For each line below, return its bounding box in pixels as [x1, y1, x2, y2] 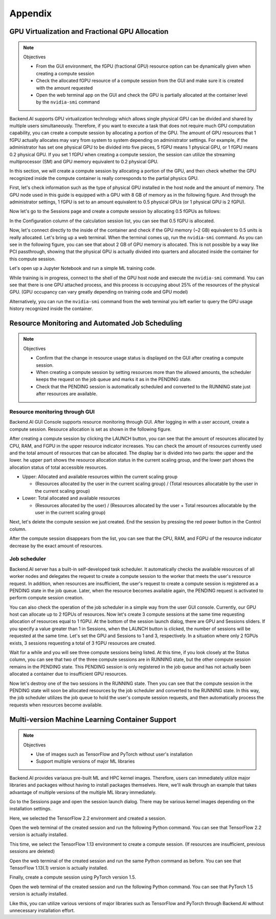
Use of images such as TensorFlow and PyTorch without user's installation [36, 751, 193, 757]
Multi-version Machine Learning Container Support [9, 715, 176, 724]
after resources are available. [36, 391, 98, 397]
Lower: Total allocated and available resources [22, 495, 120, 502]
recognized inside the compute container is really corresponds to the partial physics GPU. [9, 175, 199, 181]
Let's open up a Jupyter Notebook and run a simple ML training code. [9, 265, 156, 271]
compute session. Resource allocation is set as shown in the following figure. [9, 426, 172, 432]
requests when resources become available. [9, 702, 103, 708]
